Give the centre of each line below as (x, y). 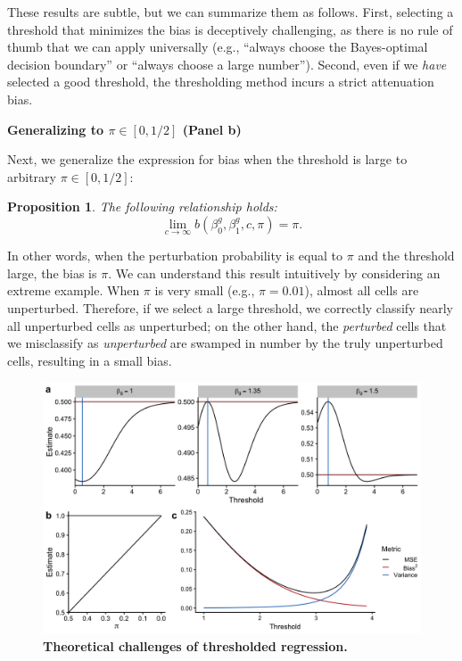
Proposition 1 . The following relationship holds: (142, 207)
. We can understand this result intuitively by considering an (274, 273)
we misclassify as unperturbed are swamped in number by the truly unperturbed (225, 343)
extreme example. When (74, 290)
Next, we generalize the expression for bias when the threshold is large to (207, 159)
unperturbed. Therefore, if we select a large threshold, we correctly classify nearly (230, 307)
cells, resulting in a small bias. (90, 360)
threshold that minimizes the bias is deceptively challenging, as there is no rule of (230, 29)
